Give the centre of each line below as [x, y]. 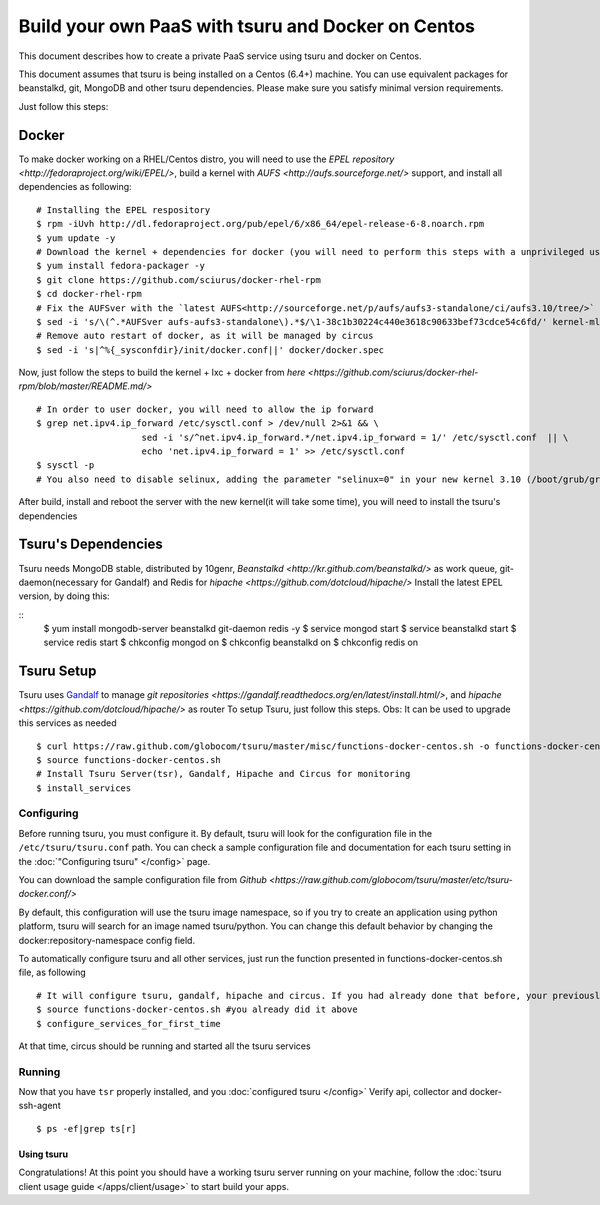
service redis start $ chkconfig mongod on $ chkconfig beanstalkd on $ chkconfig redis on [231, 642]
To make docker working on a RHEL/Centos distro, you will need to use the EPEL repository [206, 159]
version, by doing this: [64, 596]
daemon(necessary [58, 582]
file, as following [52, 972]
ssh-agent [39, 1106]
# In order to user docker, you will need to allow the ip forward [205, 409]
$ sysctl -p [65, 465]
